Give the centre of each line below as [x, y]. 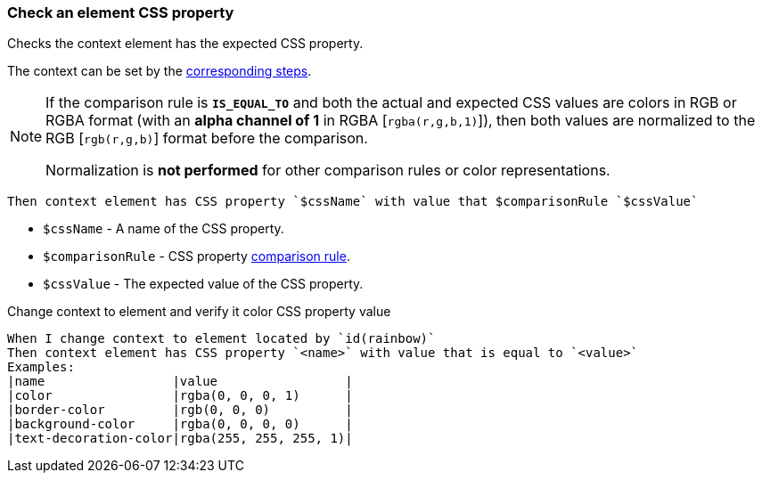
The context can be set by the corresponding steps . [160, 71]
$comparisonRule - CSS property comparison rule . [197, 256]
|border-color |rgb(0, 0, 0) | [180, 410]
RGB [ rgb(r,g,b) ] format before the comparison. [207, 138]
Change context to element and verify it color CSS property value [199, 312]
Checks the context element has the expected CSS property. [185, 44]
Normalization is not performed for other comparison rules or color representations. [328, 171]
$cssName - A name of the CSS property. [164, 229]
